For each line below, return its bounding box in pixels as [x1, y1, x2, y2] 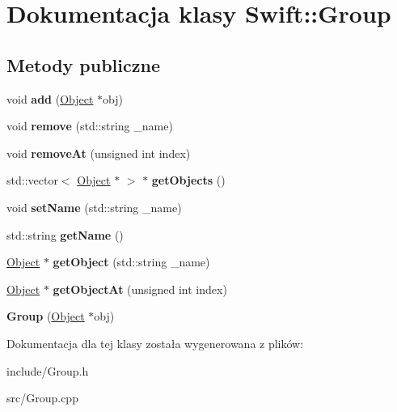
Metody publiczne [6, 52, 160, 77]
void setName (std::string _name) [6, 198, 182, 215]
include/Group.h [6, 362, 89, 379]
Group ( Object [6, 308, 85, 325]
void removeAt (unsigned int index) [6, 144, 191, 161]
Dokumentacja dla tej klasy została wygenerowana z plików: [6, 334, 304, 351]
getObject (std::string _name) [53, 253, 210, 270]
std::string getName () [6, 226, 124, 243]
